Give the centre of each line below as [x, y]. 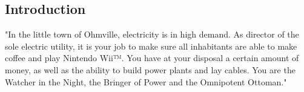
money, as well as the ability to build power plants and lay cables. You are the [150, 69]
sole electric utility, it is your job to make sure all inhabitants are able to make [151, 46]
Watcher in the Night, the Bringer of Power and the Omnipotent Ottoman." [146, 81]
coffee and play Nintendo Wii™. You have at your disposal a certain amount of [152, 58]
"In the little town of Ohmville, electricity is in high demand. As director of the [152, 34]
